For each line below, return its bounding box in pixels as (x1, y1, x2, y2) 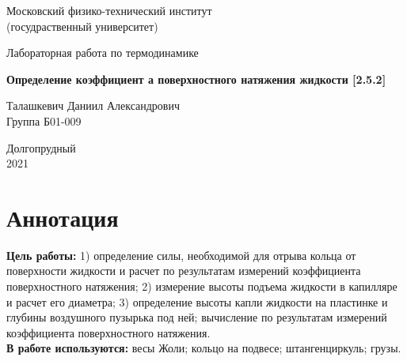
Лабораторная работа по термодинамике (6, 44, 199, 61)
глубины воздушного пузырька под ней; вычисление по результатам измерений (6, 309, 387, 325)
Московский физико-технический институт (6, 2, 212, 18)
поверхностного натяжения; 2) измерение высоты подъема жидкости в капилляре (6, 278, 397, 295)
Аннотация (6, 201, 119, 233)
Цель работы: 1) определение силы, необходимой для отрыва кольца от (6, 246, 356, 263)
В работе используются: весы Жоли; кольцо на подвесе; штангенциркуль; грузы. (6, 340, 401, 356)
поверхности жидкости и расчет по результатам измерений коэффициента (6, 262, 361, 279)
